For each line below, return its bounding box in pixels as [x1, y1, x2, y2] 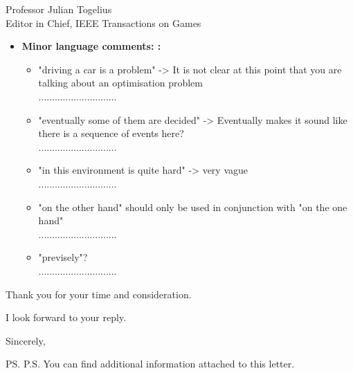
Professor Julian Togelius [6, 2, 112, 16]
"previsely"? [38, 250, 88, 264]
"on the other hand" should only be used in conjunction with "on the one [38, 199, 347, 214]
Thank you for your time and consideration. [6, 286, 192, 301]
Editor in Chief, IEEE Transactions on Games [6, 15, 201, 30]
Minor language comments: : [21, 39, 161, 53]
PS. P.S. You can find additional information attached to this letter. [6, 356, 295, 371]
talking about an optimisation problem [38, 75, 203, 90]
